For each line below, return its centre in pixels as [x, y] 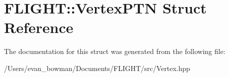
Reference [39, 27]
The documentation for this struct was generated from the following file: [115, 51]
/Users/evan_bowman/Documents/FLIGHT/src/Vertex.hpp [97, 68]
